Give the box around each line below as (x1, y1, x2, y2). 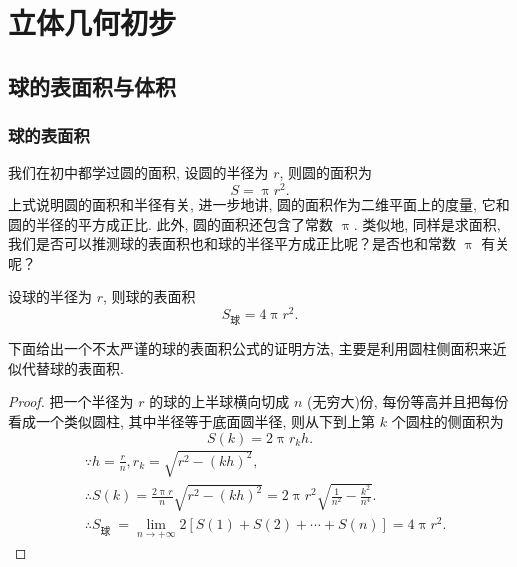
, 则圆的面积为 (279, 162, 373, 183)
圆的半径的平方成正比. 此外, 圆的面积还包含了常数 (8, 213, 334, 234)
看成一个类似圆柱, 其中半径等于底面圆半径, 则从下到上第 (8, 411, 376, 432)
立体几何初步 (8, 2, 177, 43)
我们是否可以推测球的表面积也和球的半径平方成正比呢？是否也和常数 (8, 233, 456, 254)
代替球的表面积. (21, 357, 124, 378)
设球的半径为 (8, 286, 92, 307)
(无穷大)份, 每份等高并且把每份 (306, 391, 509, 412)
